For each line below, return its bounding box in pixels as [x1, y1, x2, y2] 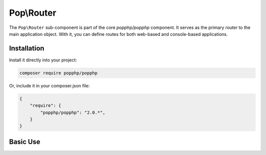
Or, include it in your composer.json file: [9, 82, 90, 88]
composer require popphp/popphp [19, 70, 98, 76]
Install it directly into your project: [9, 57, 77, 63]
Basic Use [9, 137, 40, 146]
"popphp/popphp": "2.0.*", [40, 109, 105, 115]
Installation [9, 44, 44, 52]
